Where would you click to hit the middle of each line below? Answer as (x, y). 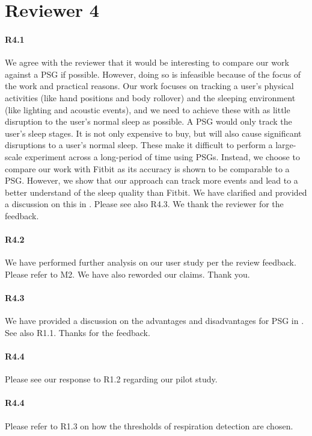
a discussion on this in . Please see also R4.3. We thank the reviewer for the (144, 204)
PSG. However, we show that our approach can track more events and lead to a (151, 180)
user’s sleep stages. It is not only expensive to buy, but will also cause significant (153, 133)
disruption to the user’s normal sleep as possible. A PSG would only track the (148, 121)
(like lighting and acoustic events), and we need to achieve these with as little (148, 109)
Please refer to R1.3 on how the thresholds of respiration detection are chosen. (149, 425)
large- (286, 145)
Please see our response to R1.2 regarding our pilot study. (111, 379)
